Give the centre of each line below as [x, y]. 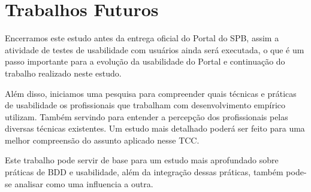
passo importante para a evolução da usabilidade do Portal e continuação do [145, 61]
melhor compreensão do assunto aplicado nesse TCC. [102, 140]
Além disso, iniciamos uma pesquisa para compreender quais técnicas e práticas [151, 93]
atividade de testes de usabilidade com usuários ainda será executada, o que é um [155, 49]
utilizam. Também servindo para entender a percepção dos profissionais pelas [147, 116]
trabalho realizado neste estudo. [63, 73]
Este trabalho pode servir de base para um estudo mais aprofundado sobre [142, 160]
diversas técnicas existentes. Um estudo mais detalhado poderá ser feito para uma [155, 128]
